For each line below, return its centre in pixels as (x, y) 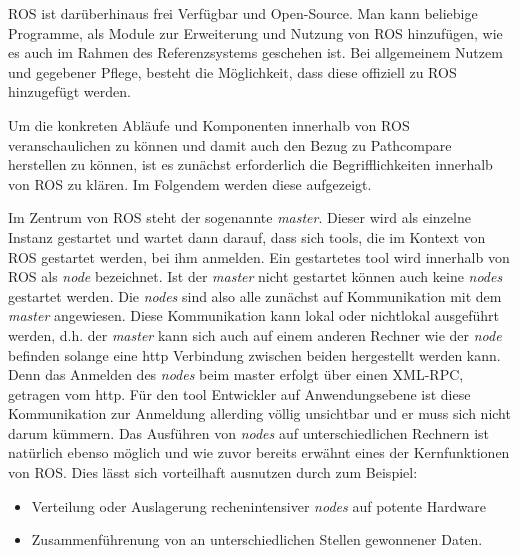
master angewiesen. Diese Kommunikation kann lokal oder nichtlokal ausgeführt (254, 315)
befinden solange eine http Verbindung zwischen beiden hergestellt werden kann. (254, 354)
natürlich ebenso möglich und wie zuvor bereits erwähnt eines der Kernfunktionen (259, 452)
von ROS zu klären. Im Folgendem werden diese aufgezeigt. (190, 183)
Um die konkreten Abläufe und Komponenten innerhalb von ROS (209, 124)
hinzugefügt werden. (69, 91)
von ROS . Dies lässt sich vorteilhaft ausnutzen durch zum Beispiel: (213, 472)
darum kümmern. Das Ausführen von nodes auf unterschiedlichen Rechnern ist (248, 432)
